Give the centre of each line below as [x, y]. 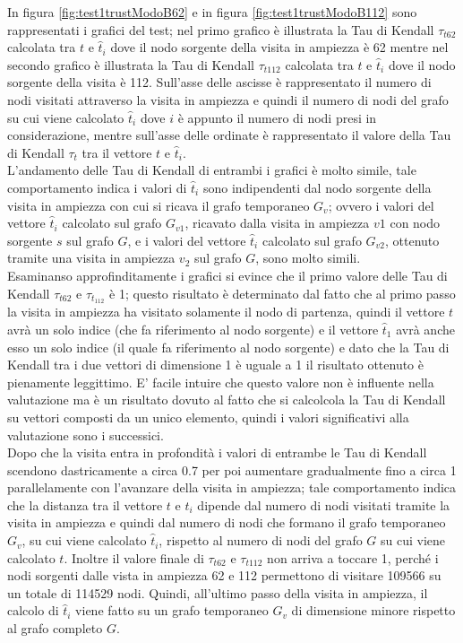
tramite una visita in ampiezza [91, 258]
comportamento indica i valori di [97, 187]
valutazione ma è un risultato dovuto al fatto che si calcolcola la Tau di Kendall [227, 400]
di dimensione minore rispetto [373, 610]
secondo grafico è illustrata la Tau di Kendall [131, 64]
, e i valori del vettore [187, 240]
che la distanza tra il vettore [85, 504]
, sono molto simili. [308, 258]
